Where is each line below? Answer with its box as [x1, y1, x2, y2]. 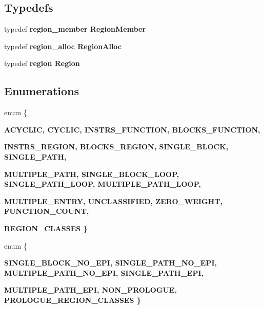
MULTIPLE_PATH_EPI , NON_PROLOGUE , [4, 284, 177, 295]
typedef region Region [4, 58, 80, 69]
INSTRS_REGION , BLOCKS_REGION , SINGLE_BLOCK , [4, 141, 229, 152]
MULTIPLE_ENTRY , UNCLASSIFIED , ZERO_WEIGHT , [4, 195, 222, 206]
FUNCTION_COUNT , [4, 206, 89, 216]
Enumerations [4, 83, 79, 99]
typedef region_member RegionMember [4, 24, 146, 34]
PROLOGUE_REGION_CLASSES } [4, 294, 141, 305]
